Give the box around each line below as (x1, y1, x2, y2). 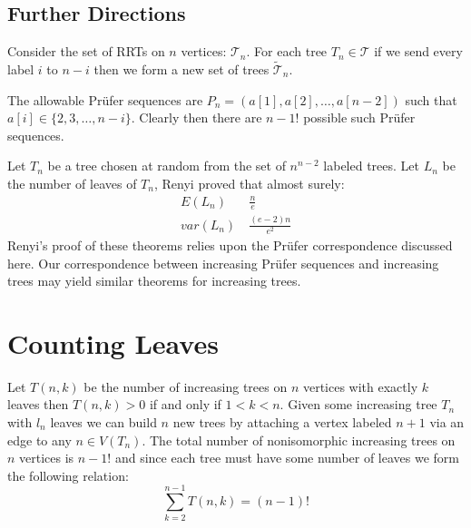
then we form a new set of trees (93, 60, 270, 79)
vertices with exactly (302, 376, 418, 396)
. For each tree (246, 42, 328, 61)
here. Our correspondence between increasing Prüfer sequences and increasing (7, 253, 439, 272)
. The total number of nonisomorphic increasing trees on (142, 430, 456, 449)
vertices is (19, 448, 74, 467)
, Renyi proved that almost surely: (153, 173, 345, 192)
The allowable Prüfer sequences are (7, 90, 203, 109)
